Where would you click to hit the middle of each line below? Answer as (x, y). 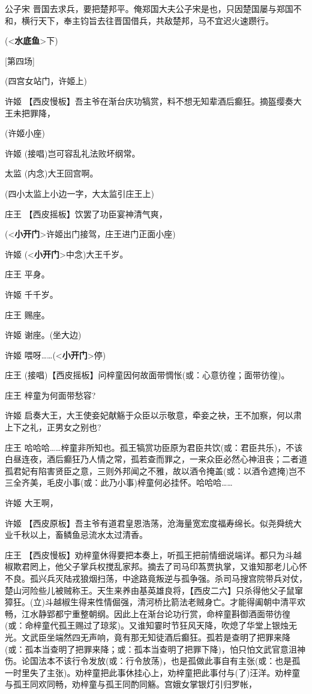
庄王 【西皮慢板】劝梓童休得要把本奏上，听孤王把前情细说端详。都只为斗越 (153, 554)
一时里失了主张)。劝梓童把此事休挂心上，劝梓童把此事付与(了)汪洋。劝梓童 (153, 672)
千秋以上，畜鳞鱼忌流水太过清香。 (80, 535)
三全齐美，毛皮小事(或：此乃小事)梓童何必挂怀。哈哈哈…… (119, 482)
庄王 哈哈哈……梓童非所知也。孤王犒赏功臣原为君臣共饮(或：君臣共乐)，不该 (154, 447)
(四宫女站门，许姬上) (46, 81)
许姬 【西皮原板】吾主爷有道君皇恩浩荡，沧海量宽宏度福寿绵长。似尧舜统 (149, 523)
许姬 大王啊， (31, 503)
